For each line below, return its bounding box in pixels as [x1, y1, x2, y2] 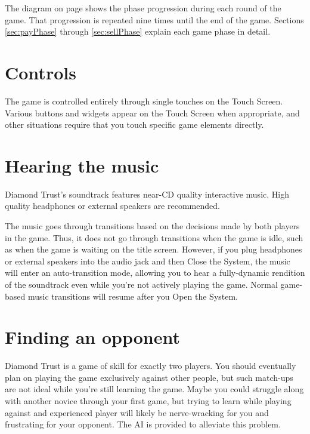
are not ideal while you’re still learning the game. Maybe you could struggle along [5, 383, 304, 395]
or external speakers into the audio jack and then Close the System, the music [5, 254, 290, 267]
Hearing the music [5, 153, 159, 177]
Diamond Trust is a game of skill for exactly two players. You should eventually [5, 359, 296, 372]
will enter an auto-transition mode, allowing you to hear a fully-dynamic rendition [5, 266, 305, 279]
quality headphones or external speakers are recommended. [5, 199, 220, 212]
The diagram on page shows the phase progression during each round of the [5, 2, 281, 14]
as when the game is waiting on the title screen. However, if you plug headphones [5, 243, 302, 256]
